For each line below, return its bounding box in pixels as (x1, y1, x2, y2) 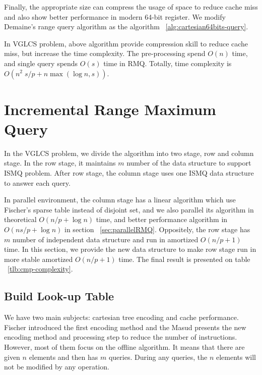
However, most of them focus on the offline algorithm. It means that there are (4, 341, 245, 352)
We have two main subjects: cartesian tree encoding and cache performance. (4, 312, 239, 323)
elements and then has (29, 351, 98, 362)
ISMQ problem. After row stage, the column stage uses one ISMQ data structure (4, 168, 254, 178)
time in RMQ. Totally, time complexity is (103, 58, 232, 68)
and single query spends (4, 58, 78, 68)
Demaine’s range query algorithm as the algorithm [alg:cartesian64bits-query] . (4, 21, 248, 32)
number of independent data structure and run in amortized (12, 234, 199, 244)
